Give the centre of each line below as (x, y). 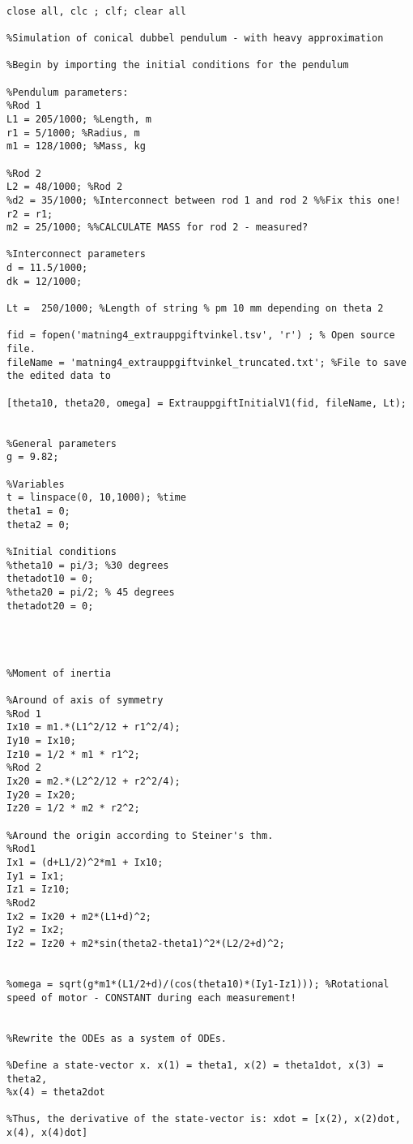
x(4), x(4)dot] (47, 1133)
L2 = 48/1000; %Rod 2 (65, 187)
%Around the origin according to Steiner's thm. (140, 835)
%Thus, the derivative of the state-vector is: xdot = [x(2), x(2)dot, (204, 1119)
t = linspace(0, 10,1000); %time (96, 498)
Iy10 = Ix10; (41, 741)
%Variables (36, 484)
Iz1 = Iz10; (38, 890)
